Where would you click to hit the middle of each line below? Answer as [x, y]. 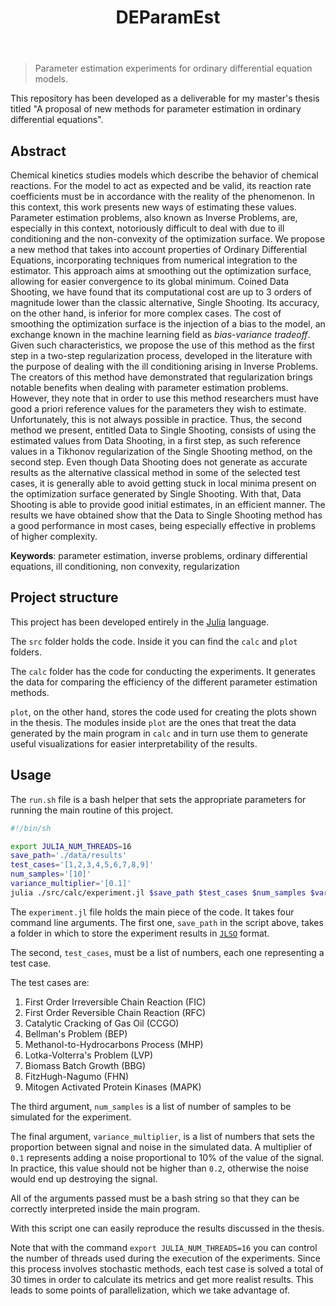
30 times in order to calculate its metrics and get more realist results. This [162, 1279]
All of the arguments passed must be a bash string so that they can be [155, 1198]
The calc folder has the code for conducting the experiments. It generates [163, 671]
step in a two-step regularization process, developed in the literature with [161, 355]
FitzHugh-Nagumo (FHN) [77, 1076]
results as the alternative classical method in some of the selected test [155, 472]
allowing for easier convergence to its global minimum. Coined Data [150, 281]
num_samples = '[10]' [51, 874]
